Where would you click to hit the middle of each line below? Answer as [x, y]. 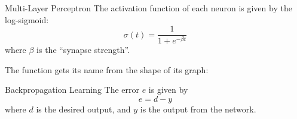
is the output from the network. [198, 109]
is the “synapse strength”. [83, 50]
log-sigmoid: [27, 19]
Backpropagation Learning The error [72, 90]
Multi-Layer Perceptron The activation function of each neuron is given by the [148, 8]
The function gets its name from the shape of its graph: [107, 69]
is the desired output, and [83, 109]
